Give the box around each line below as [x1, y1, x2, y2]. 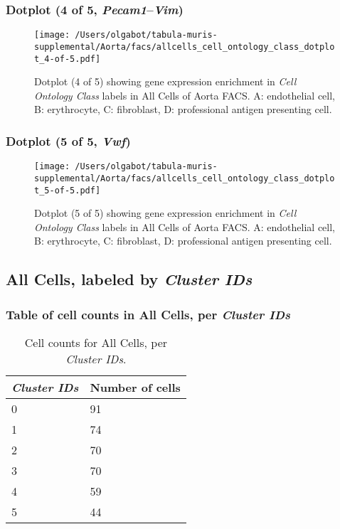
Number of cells [90, 378, 181, 395]
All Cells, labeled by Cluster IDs [6, 268, 253, 290]
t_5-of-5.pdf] [34, 185, 101, 196]
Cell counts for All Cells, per [24, 333, 168, 351]
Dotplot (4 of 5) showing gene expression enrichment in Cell [34, 74, 297, 89]
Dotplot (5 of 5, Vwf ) [6, 132, 131, 149]
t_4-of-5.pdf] [34, 53, 101, 64]
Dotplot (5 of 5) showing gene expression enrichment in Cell [34, 205, 297, 220]
